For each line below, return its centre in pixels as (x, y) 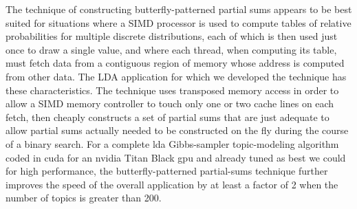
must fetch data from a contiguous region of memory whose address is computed (175, 63)
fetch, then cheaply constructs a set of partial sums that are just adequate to (167, 117)
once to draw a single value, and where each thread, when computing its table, (171, 49)
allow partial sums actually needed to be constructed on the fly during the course (177, 130)
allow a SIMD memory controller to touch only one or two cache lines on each (170, 103)
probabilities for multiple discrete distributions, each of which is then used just (172, 36)
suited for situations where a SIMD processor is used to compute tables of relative (178, 22)
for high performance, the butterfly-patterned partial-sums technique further (167, 171)
